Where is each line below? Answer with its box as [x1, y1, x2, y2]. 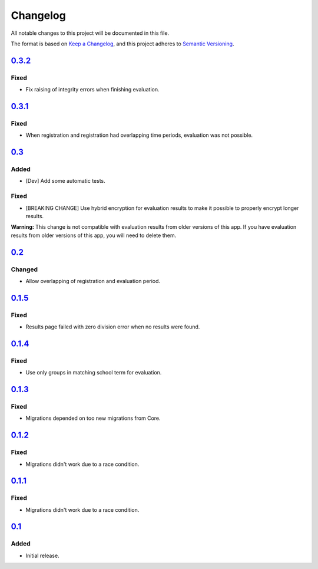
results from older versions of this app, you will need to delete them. [11, 232, 177, 239]
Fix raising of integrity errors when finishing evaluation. [25, 86, 160, 93]
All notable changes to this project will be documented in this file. [11, 29, 170, 37]
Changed [11, 265, 38, 274]
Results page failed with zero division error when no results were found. [25, 323, 200, 330]
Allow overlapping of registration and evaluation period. [25, 277, 161, 284]
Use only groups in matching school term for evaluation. [25, 369, 162, 376]
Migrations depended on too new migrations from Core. [25, 415, 161, 422]
